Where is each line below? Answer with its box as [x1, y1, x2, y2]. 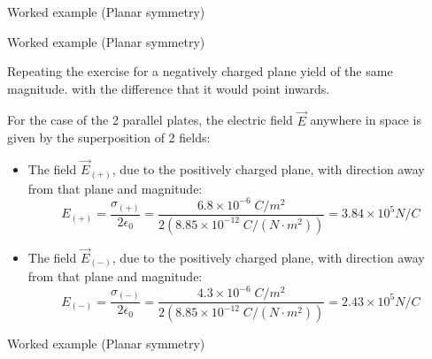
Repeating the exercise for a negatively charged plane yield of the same [7, 62, 393, 80]
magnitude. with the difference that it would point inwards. [7, 79, 330, 97]
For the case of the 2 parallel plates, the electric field [7, 111, 293, 129]
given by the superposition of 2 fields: [7, 128, 211, 147]
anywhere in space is [310, 111, 421, 129]
